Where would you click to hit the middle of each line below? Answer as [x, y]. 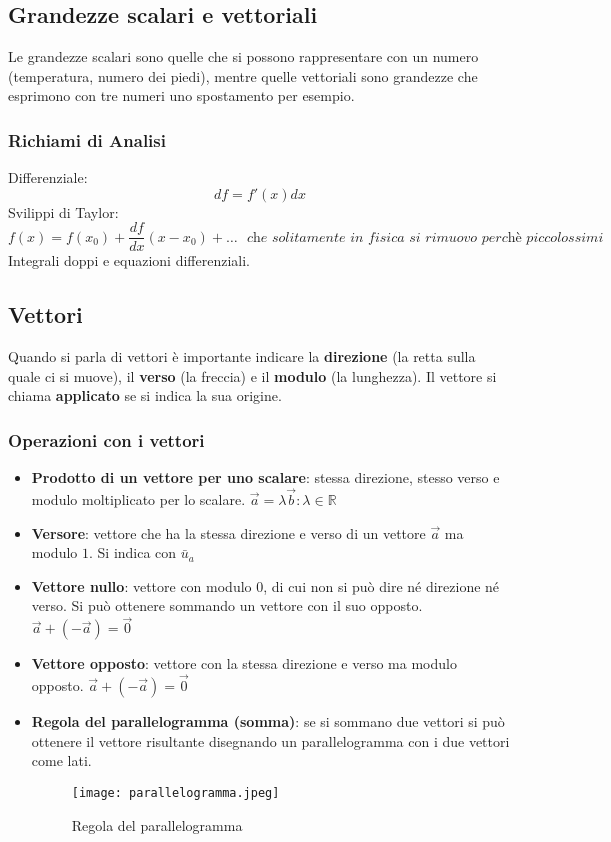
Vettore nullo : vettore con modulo [141, 585]
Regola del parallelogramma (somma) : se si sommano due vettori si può [268, 721]
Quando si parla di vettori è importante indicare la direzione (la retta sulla [242, 356]
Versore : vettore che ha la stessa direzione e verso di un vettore [228, 532]
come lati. [61, 760]
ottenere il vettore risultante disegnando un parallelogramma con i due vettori [270, 740]
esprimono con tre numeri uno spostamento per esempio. [181, 95]
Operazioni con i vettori [106, 439]
